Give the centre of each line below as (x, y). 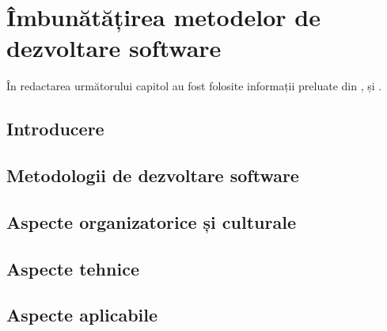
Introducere (55, 129)
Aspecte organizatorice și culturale (151, 221)
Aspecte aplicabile (82, 315)
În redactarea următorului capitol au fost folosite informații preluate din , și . (194, 86)
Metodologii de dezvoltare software (153, 175)
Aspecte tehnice (73, 268)
